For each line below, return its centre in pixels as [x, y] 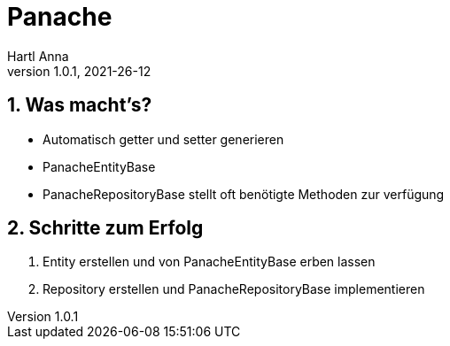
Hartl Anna [38, 56]
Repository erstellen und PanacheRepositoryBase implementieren [234, 289]
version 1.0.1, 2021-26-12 [79, 71]
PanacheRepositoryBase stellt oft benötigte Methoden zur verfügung [244, 194]
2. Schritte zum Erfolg [105, 228]
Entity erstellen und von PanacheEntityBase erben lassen [209, 262]
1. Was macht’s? [80, 105]
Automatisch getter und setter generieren [163, 139]
